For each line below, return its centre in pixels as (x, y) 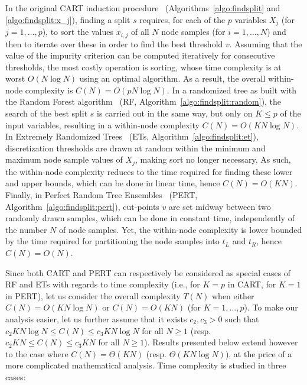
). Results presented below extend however (221, 342)
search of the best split (47, 113)
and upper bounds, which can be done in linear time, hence (113, 183)
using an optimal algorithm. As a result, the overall (172, 78)
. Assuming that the (266, 43)
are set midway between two (220, 206)
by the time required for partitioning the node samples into (112, 241)
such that (242, 319)
